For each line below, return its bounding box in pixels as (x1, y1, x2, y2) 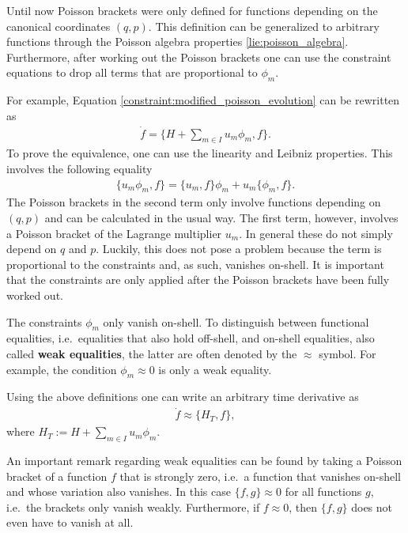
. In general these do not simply (239, 225, 393, 241)
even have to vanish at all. (6, 514, 134, 531)
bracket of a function (6, 467, 108, 484)
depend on (6, 240, 57, 257)
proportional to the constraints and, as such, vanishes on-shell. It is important (6, 255, 384, 272)
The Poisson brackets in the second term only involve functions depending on (6, 194, 381, 210)
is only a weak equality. (158, 361, 272, 377)
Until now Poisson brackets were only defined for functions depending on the (6, 2, 378, 18)
